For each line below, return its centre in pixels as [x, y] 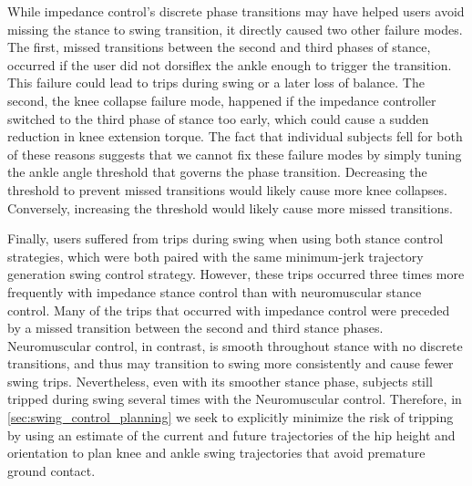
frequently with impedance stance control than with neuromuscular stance [215, 291]
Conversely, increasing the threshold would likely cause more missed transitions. [230, 207]
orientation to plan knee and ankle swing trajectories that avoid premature [216, 453]
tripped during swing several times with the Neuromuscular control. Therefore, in [235, 399]
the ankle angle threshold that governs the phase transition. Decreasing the [217, 172]
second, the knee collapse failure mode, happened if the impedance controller [222, 100]
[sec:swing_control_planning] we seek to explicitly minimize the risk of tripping [231, 417]
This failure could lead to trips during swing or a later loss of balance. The [216, 83]
